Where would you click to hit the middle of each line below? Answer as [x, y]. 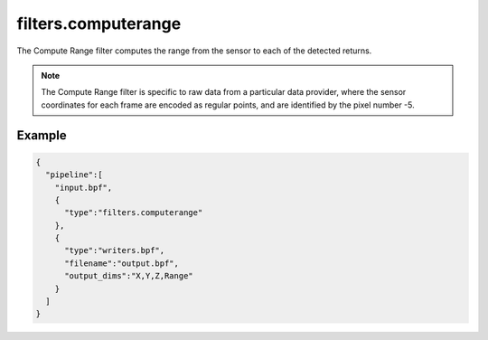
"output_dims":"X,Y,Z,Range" [129, 276]
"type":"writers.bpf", [115, 250]
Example [42, 135]
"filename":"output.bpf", [122, 263]
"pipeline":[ [74, 175]
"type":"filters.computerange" [134, 213]
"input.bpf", [84, 187]
